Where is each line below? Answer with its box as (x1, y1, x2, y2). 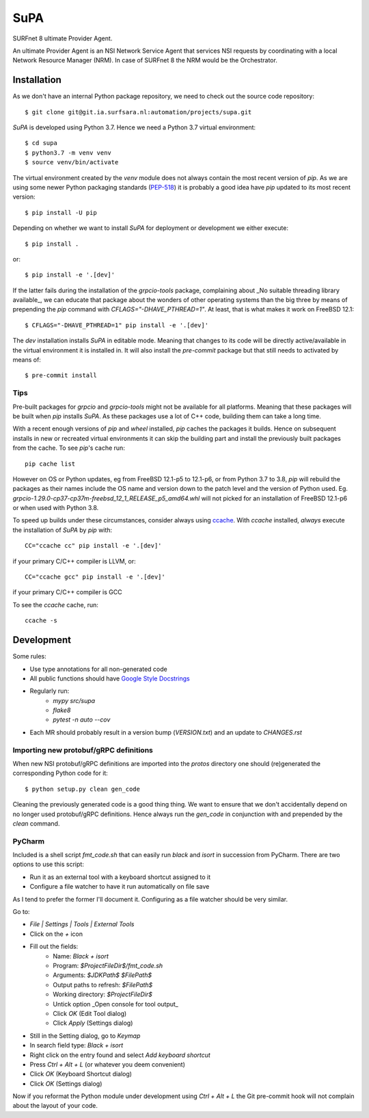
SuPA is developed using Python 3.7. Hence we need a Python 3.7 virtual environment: (12, 123, 256, 131)
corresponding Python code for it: (12, 769, 109, 777)
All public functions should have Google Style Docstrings (29, 674, 191, 683)
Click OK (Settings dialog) (29, 1079, 102, 1088)
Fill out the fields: (29, 942, 79, 951)
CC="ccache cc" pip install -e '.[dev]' (25, 542, 162, 550)
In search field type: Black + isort (29, 1041, 124, 1050)
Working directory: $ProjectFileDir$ (53, 990, 153, 999)
